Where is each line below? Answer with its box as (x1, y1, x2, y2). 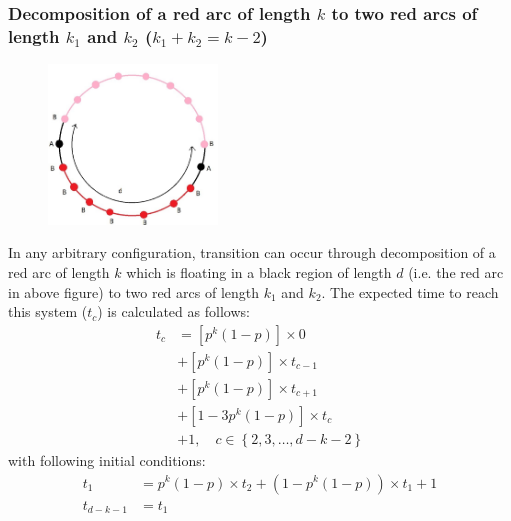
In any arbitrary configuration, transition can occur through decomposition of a (8, 242, 496, 263)
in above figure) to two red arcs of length (8, 281, 260, 302)
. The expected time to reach (321, 281, 499, 302)
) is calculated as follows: (97, 301, 250, 322)
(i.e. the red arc (408, 261, 504, 282)
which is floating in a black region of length (126, 261, 392, 282)
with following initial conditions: (8, 449, 206, 470)
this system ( (8, 301, 88, 322)
